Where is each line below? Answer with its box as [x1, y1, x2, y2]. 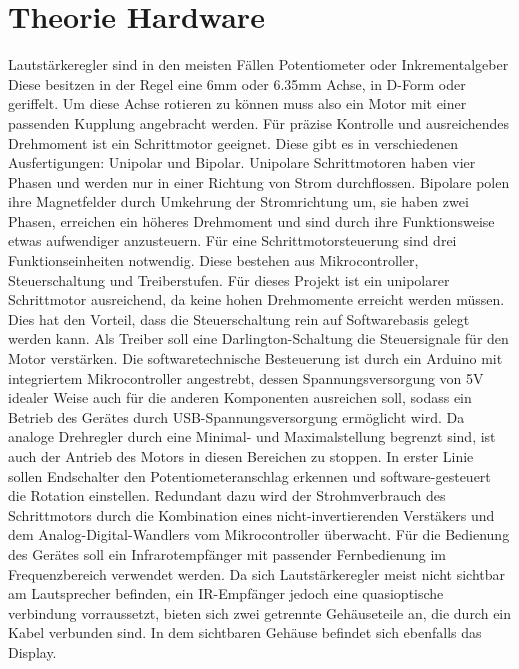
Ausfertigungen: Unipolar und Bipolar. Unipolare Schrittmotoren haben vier [8, 152, 476, 173]
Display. [8, 641, 57, 662]
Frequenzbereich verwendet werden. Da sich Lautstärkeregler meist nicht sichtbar [8, 563, 505, 584]
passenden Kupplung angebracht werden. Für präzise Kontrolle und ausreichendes [8, 112, 510, 133]
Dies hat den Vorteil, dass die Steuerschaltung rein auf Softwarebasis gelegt [8, 308, 470, 329]
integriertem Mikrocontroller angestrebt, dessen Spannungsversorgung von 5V [8, 367, 484, 388]
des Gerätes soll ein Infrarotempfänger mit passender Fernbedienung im [8, 543, 447, 564]
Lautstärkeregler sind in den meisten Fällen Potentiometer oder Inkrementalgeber [8, 54, 509, 75]
